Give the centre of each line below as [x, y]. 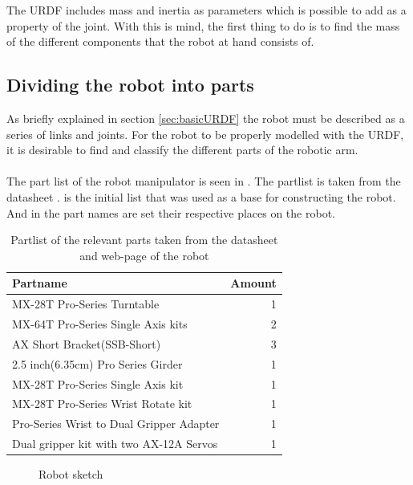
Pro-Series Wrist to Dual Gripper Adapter [116, 424]
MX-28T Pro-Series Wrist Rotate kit [102, 403]
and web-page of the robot [144, 255]
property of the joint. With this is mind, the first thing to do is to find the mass [203, 25]
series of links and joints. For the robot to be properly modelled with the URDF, [205, 134]
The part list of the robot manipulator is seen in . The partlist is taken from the [204, 181]
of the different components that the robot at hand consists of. [160, 41]
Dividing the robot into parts [130, 85]
